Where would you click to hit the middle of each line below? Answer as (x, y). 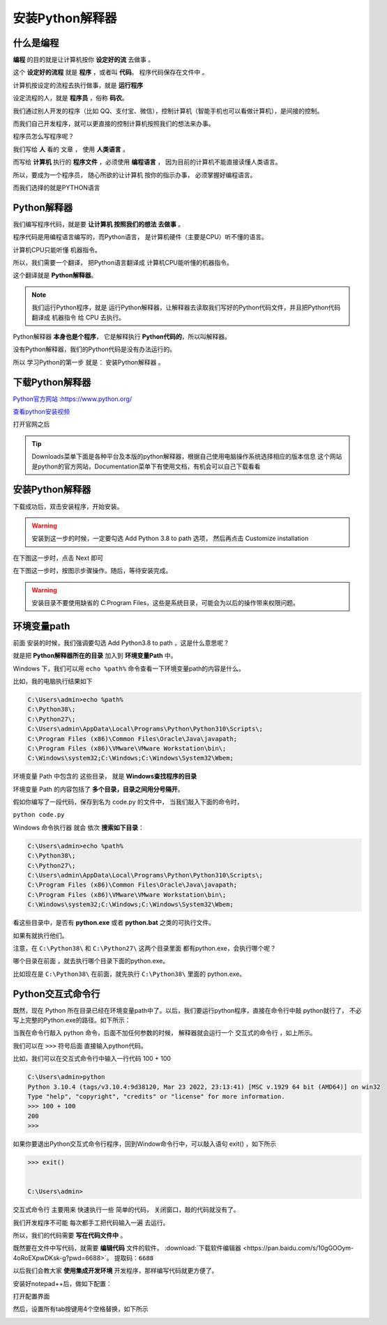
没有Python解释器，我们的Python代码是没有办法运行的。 (94, 349)
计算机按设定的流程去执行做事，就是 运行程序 (78, 85)
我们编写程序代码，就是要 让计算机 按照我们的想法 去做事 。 (99, 224)
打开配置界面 (31, 1296)
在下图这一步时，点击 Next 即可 (58, 558)
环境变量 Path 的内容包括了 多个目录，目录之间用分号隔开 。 (98, 789)
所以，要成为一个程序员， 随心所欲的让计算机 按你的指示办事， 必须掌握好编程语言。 (135, 175)
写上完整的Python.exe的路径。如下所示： (72, 1020)
